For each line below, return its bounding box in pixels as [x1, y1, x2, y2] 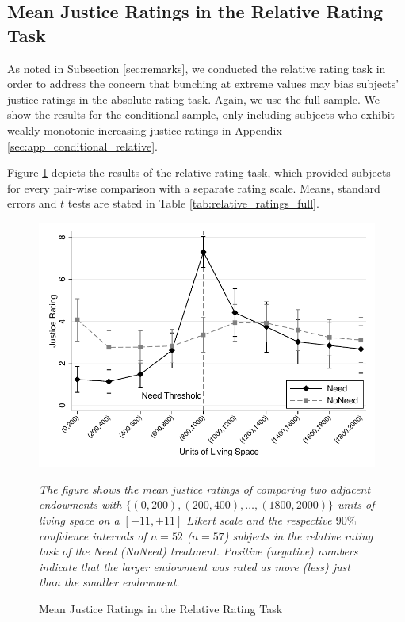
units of [338, 496, 375, 513]
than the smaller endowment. [39, 574, 180, 590]
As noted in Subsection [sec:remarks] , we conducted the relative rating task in [7, 59, 386, 76]
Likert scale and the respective [186, 512, 332, 529]
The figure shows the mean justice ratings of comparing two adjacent [39, 480, 371, 497]
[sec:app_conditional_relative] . [7, 137, 158, 154]
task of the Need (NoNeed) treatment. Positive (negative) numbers [39, 543, 358, 559]
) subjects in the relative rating [224, 527, 373, 544]
